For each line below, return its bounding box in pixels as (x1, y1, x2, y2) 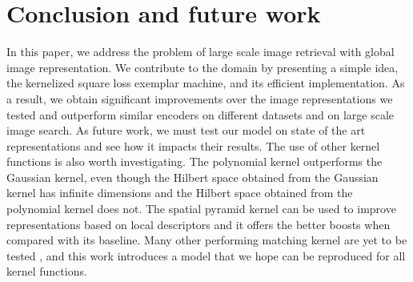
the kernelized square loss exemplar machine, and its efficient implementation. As (6, 75, 405, 91)
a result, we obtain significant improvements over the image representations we (6, 90, 393, 107)
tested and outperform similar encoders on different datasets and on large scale (6, 106, 395, 123)
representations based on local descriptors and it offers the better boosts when (6, 216, 391, 232)
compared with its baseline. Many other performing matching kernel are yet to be (6, 232, 407, 248)
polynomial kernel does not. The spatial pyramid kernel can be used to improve (6, 200, 396, 217)
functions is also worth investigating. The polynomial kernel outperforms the (6, 153, 383, 170)
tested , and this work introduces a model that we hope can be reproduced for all (6, 247, 406, 264)
